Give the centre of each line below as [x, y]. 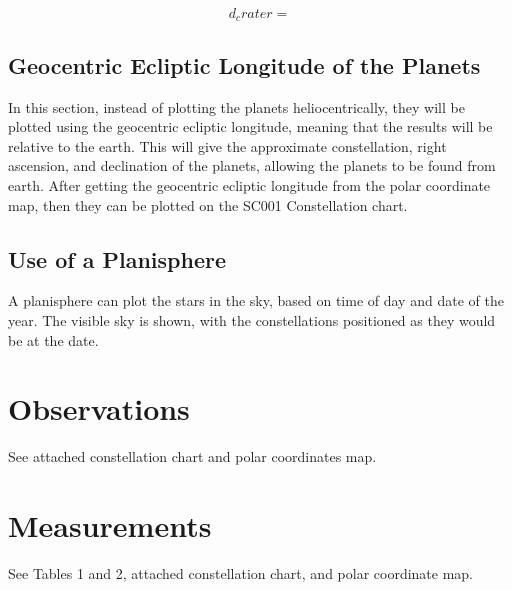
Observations [99, 408]
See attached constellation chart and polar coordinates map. [192, 456]
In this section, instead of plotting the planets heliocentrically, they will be [236, 106]
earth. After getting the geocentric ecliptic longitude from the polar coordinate [249, 185]
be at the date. [53, 339]
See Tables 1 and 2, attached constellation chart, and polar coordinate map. [241, 573]
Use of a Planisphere [117, 258]
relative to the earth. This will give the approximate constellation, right [227, 145]
